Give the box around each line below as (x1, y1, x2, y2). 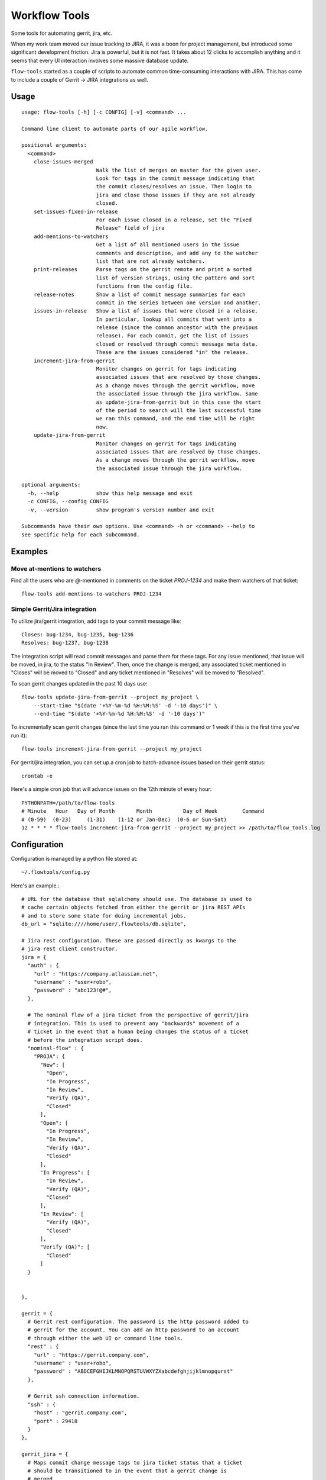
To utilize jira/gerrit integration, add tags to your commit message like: (11, 617, 181, 625)
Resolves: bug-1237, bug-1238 (21, 639, 109, 646)
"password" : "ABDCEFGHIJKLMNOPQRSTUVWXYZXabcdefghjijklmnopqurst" (33, 1368, 233, 1375)
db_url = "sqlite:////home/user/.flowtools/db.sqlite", (21, 921, 187, 928)
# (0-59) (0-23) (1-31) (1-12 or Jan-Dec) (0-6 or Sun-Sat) (21, 816, 227, 823)
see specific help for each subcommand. (21, 531, 140, 538)
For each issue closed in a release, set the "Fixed (96, 216, 252, 223)
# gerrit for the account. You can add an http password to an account (27, 1327, 240, 1333)
